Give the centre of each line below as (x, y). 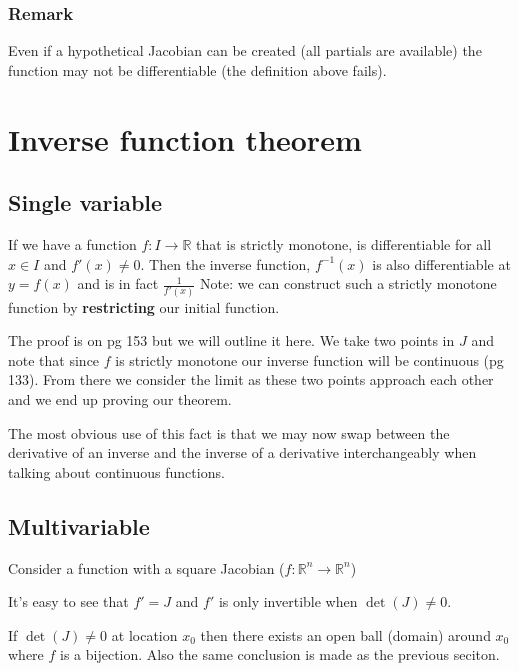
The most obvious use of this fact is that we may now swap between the (229, 432)
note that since (54, 359)
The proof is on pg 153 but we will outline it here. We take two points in (231, 340)
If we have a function (72, 243)
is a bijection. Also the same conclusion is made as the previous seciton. (280, 654)
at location (144, 634)
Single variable (85, 202)
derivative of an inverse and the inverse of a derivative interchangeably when (242, 452)
